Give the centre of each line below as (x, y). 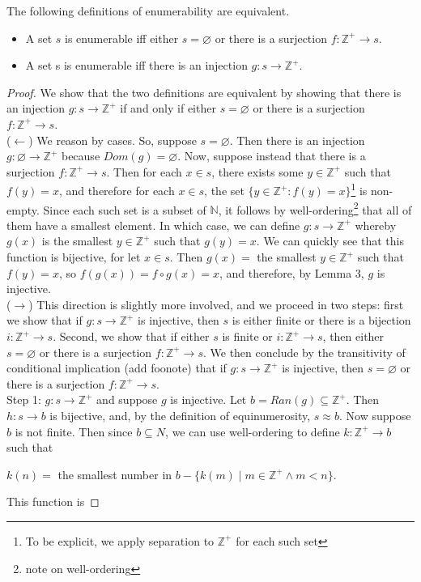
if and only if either (168, 108)
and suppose (127, 399)
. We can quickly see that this (330, 241)
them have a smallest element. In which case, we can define (153, 225)
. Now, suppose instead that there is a (272, 156)
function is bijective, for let (74, 257)
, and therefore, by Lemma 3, (291, 272)
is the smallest (77, 241)
